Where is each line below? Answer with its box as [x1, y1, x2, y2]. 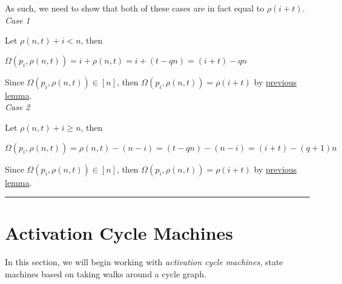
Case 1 [5, 13, 30, 26]
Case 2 [5, 101, 30, 113]
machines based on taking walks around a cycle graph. [5, 267, 206, 280]
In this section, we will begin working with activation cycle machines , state [5, 256, 283, 268]
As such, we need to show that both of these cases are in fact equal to [5, 2, 265, 14]
